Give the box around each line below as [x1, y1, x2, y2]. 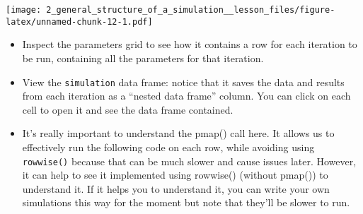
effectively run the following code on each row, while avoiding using [22, 139, 315, 154]
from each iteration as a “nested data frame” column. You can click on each [22, 88, 351, 103]
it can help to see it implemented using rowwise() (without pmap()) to [22, 167, 328, 182]
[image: [6, 5, 42, 15]
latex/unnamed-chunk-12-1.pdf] [6, 16, 153, 27]
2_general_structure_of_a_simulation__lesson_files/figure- [46, 5, 335, 15]
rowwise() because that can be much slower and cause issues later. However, [22, 153, 357, 168]
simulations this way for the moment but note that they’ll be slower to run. [22, 195, 350, 210]
